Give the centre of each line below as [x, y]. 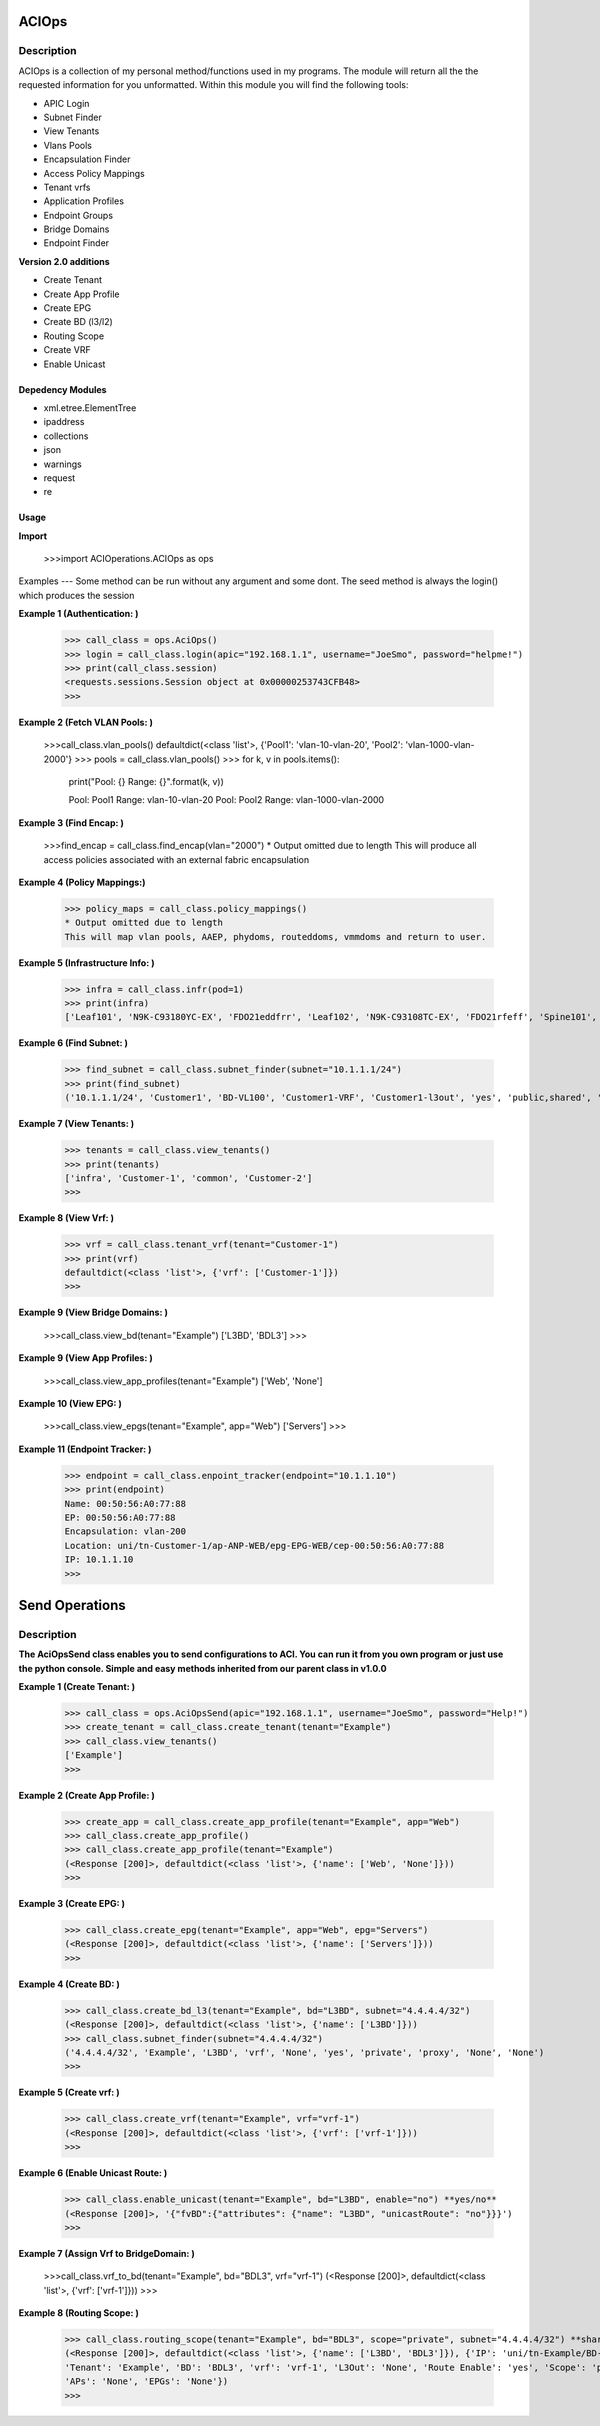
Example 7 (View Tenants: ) [76, 1124]
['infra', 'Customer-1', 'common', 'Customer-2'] [188, 1178]
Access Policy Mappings [94, 173]
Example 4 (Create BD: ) [69, 1984]
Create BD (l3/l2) [78, 322]
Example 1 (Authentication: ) [78, 614]
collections [66, 436]
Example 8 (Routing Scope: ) [79, 2313]
